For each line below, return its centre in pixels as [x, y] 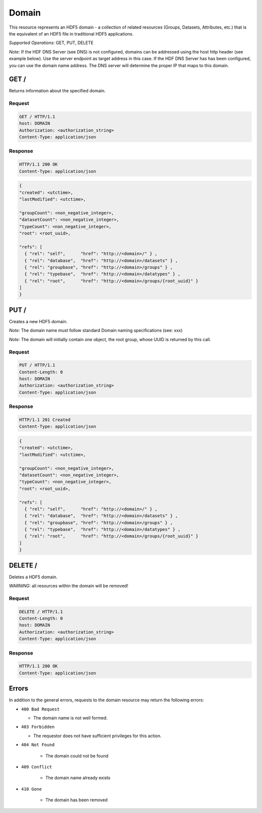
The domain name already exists [78, 778]
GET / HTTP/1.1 [37, 116]
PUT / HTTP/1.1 [37, 365]
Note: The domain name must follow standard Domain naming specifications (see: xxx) [96, 330]
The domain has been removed [76, 800]
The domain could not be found [77, 756]
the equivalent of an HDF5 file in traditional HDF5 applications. [71, 34]
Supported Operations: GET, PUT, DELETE [51, 43]
